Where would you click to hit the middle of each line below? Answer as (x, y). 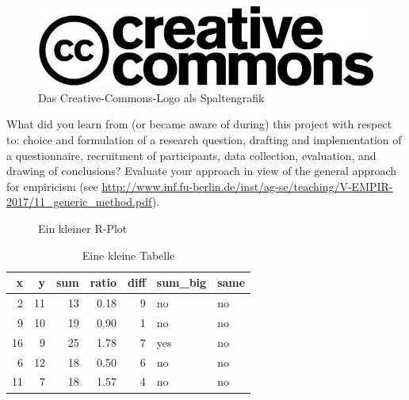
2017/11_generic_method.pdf (79, 202)
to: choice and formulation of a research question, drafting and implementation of (204, 140)
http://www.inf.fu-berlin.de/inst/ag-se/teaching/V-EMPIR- (247, 186)
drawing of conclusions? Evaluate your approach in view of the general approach (202, 171)
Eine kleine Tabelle (128, 255)
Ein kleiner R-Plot (83, 229)
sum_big (182, 282)
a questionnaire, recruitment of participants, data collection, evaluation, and (191, 155)
